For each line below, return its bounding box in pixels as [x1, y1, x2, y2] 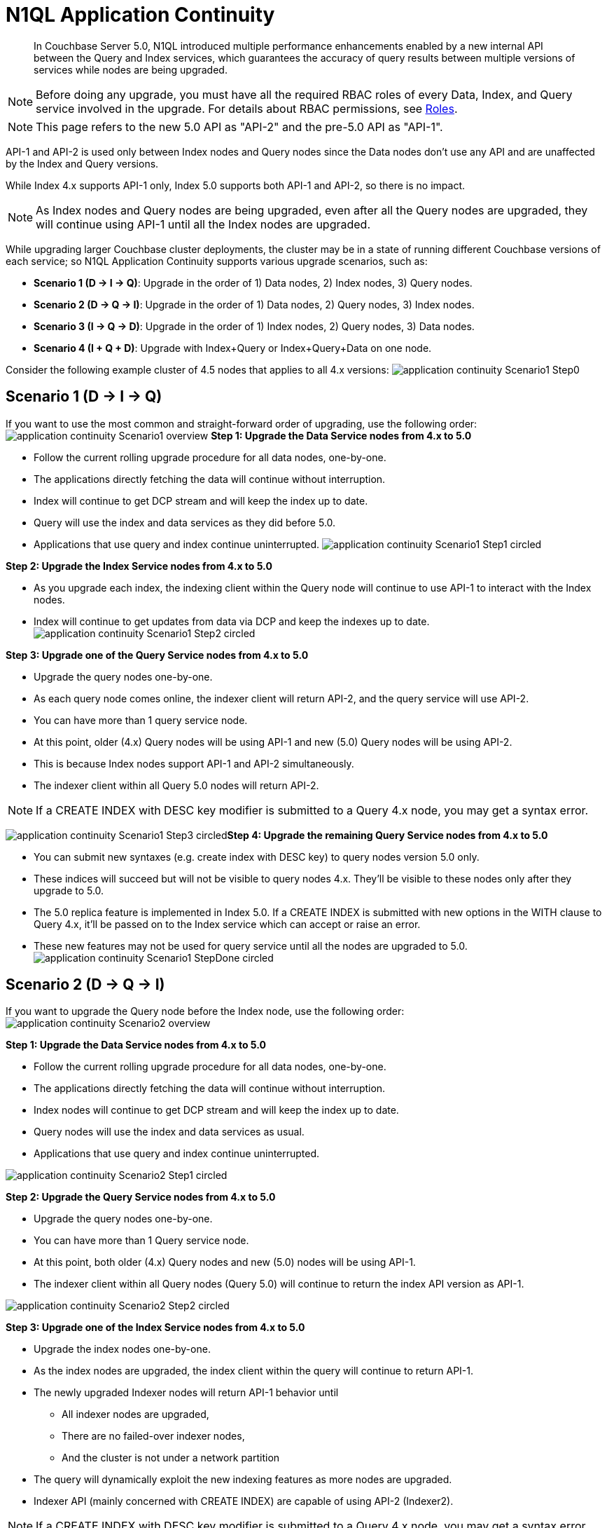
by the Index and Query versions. [6, 157, 159, 170]
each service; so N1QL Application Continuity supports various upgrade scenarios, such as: [6, 254, 428, 267]
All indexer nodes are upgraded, [62, 1408, 209, 1421]
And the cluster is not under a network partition [62, 1452, 280, 1464]
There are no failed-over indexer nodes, [62, 1430, 245, 1442]
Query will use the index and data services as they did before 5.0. [34, 516, 336, 528]
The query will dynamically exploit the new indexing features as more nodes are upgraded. [34, 1473, 452, 1486]
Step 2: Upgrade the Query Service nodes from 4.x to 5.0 [6, 1191, 276, 1203]
